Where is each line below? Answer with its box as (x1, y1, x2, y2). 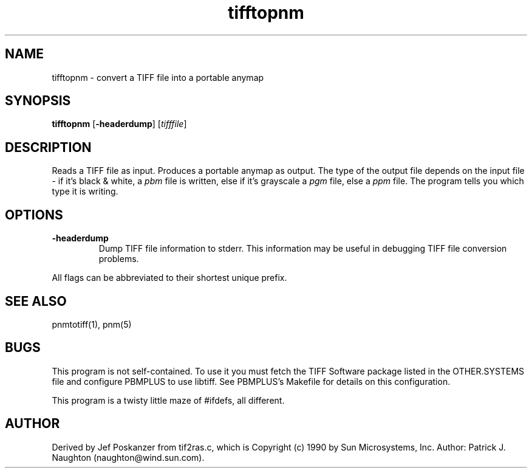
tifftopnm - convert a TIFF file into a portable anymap (52, 72, 264, 83)
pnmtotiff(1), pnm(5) (52, 319, 132, 330)
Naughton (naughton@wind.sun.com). (52, 452, 205, 463)
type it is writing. (52, 186, 118, 197)
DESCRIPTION (5, 139, 92, 155)
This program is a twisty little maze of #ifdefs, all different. (52, 395, 285, 406)
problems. (98, 254, 139, 264)
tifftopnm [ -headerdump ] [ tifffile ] (52, 119, 187, 129)
